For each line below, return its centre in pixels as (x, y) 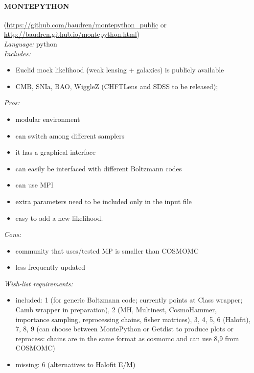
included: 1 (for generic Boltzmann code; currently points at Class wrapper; (129, 300)
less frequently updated (50, 267)
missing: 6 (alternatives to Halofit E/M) (75, 364)
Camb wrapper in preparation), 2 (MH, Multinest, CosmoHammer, (116, 310)
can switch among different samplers (70, 135)
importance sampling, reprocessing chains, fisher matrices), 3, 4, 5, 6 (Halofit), (133, 319)
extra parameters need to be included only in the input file (104, 201)
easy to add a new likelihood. (59, 218)
